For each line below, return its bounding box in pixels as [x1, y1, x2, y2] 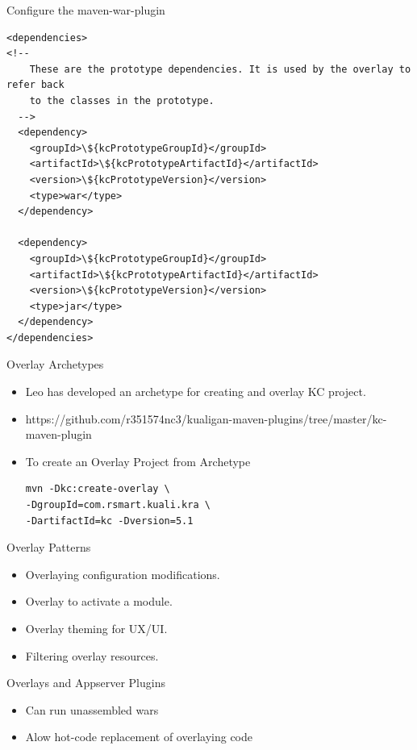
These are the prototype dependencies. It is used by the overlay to [29, 63, 411, 75]
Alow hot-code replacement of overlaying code [25, 728, 253, 745]
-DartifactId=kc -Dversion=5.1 [25, 515, 194, 527]
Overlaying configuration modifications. [25, 565, 220, 582]
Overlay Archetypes [6, 356, 104, 373]
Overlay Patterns [6, 539, 91, 556]
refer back [6, 79, 65, 91]
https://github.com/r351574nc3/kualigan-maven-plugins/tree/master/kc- [25, 410, 387, 427]
